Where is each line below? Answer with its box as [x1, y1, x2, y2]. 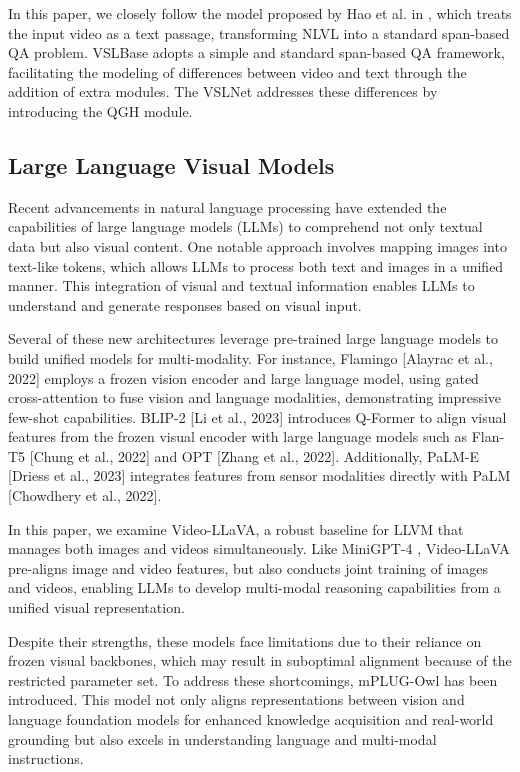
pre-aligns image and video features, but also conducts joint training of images [8, 557, 489, 578]
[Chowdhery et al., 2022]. [8, 485, 162, 506]
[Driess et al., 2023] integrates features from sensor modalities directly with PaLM [8, 465, 511, 486]
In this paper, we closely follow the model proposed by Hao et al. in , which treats [8, 3, 512, 23]
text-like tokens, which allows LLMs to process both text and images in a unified [8, 255, 504, 276]
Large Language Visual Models [8, 149, 335, 180]
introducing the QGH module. [8, 100, 193, 121]
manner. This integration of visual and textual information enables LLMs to [8, 275, 475, 296]
